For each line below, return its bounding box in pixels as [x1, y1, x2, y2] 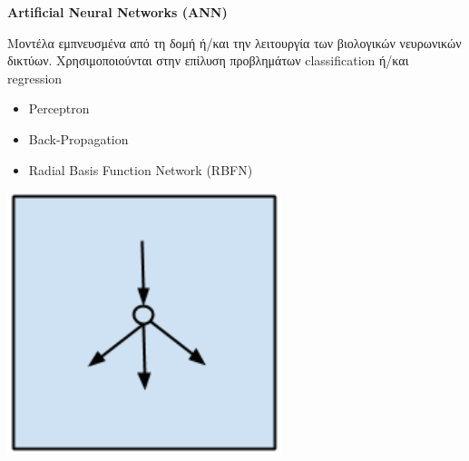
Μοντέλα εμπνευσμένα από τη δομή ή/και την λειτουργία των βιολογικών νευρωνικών [7, 33, 462, 52]
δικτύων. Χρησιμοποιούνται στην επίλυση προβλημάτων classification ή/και [7, 51, 409, 70]
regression [7, 68, 63, 87]
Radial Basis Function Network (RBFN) [28, 160, 253, 179]
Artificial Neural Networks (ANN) [7, 3, 228, 21]
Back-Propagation [28, 129, 129, 148]
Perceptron [28, 99, 90, 118]
